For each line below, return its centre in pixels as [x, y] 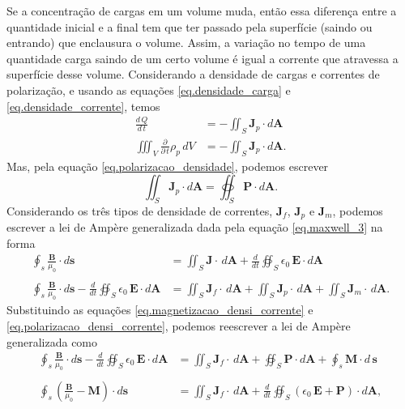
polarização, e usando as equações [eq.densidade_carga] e [149, 89]
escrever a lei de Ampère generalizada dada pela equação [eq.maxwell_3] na [195, 227]
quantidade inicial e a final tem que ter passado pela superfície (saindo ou [190, 26]
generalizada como [52, 341]
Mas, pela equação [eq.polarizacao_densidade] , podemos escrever [168, 166]
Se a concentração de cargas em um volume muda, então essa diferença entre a [202, 11]
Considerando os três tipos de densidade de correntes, [140, 211]
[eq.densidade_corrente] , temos [83, 106]
